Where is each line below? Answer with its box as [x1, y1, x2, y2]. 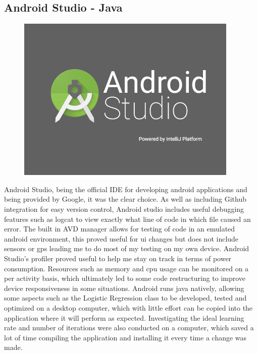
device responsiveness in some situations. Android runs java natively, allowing [4, 282, 244, 293]
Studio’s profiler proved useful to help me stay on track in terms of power [4, 253, 232, 263]
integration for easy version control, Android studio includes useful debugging [4, 203, 244, 214]
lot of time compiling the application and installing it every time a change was [4, 332, 247, 342]
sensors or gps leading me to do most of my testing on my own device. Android [4, 243, 249, 254]
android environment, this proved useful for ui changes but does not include [4, 233, 239, 244]
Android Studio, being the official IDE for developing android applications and [4, 184, 247, 194]
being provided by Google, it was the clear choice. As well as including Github [4, 194, 247, 204]
